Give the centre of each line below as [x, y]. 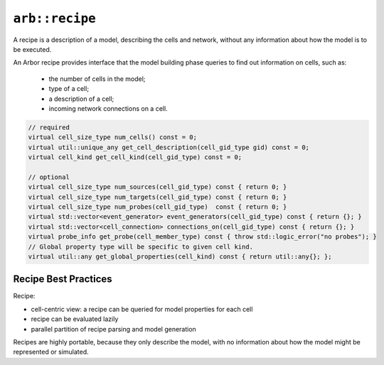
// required [49, 127]
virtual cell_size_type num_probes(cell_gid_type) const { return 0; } [158, 207]
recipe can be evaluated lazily [75, 319]
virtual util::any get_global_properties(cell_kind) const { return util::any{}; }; [180, 256]
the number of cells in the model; [97, 79]
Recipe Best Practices [63, 279]
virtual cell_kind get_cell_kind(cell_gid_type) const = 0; [135, 157]
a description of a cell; [81, 99]
